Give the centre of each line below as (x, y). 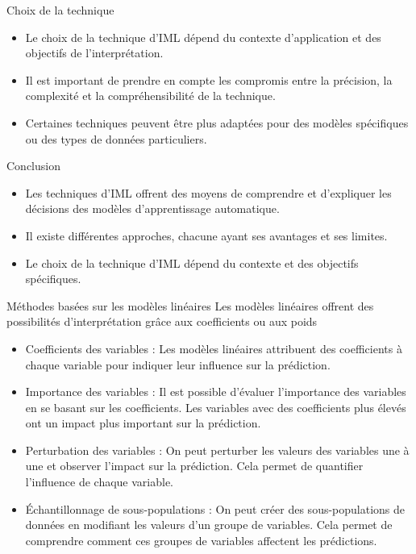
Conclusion (33, 166)
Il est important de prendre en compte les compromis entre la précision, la (209, 79)
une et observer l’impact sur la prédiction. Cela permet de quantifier (194, 466)
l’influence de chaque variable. (100, 482)
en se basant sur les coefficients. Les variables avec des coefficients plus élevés (216, 407)
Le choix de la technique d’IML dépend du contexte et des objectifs (192, 262)
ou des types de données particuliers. (116, 138)
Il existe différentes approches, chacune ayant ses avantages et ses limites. (206, 235)
